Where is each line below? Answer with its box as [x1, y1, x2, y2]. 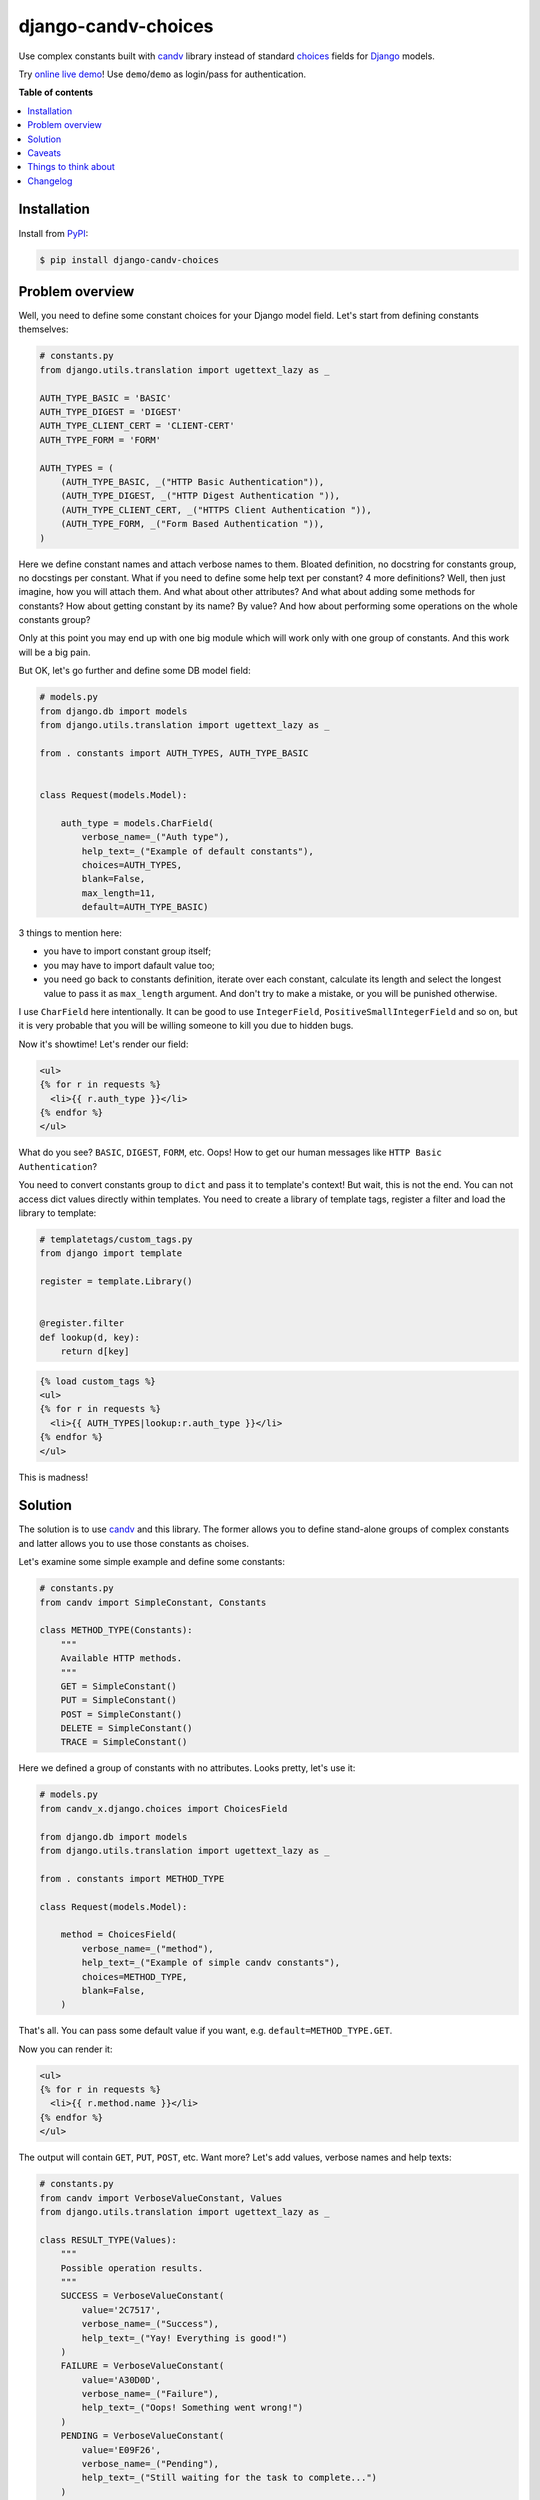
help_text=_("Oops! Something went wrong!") [81, 2402, 304, 2414]
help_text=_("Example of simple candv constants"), [81, 1957, 341, 1969]
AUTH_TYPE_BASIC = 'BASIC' [39, 392, 172, 404]
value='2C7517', [81, 2304, 162, 2315]
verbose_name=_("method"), [81, 1943, 214, 1954]
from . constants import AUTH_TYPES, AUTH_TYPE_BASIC [39, 747, 309, 759]
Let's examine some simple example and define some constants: [18, 1556, 285, 1568]
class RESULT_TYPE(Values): [39, 2234, 177, 2245]
